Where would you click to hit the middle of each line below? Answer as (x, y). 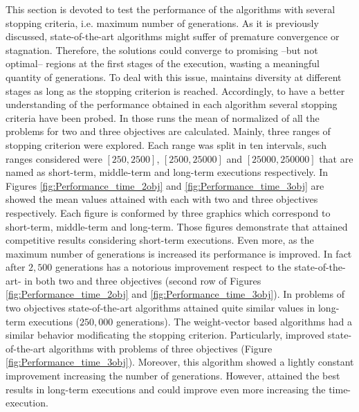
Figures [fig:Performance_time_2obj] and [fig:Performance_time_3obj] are (165, 185)
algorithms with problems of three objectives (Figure (160, 348)
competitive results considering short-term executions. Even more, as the (160, 240)
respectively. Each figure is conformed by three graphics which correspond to (168, 212)
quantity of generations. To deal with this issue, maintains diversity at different (174, 77)
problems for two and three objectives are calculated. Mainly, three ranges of (168, 131)
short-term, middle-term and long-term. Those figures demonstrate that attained (177, 226)
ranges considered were (54, 158)
